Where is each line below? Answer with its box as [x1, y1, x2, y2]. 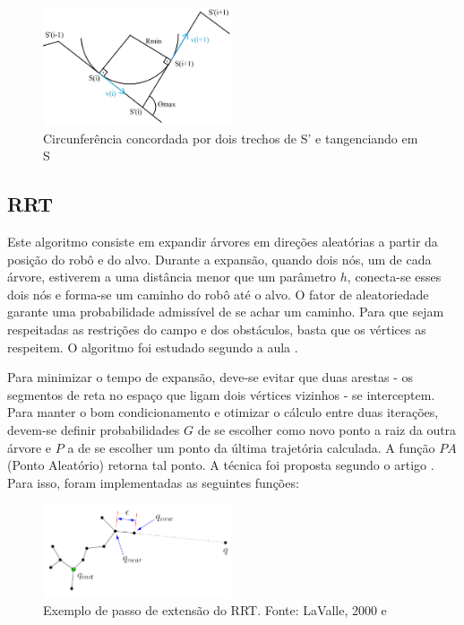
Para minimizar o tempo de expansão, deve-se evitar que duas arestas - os [7, 368, 414, 386]
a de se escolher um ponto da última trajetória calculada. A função [67, 438, 435, 456]
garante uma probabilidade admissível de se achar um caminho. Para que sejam [7, 302, 444, 321]
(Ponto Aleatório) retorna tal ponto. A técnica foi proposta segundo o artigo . [7, 456, 434, 474]
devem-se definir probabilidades [7, 421, 180, 438]
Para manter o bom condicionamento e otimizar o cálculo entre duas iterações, [7, 403, 439, 421]
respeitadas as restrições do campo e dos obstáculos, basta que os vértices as [7, 320, 426, 339]
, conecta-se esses [347, 267, 442, 286]
